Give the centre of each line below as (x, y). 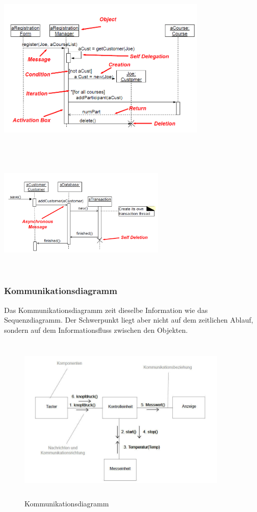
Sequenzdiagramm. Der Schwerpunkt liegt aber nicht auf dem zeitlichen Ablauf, (129, 320)
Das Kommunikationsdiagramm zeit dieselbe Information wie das (106, 310)
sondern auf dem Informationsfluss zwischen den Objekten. (96, 330)
